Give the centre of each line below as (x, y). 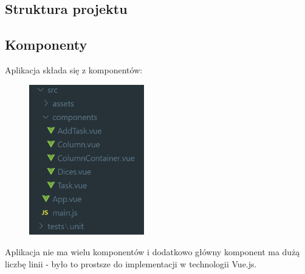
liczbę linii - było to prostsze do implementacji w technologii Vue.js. (131, 263)
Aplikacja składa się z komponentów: (74, 69)
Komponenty (46, 45)
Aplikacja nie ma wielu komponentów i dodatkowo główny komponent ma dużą (152, 252)
